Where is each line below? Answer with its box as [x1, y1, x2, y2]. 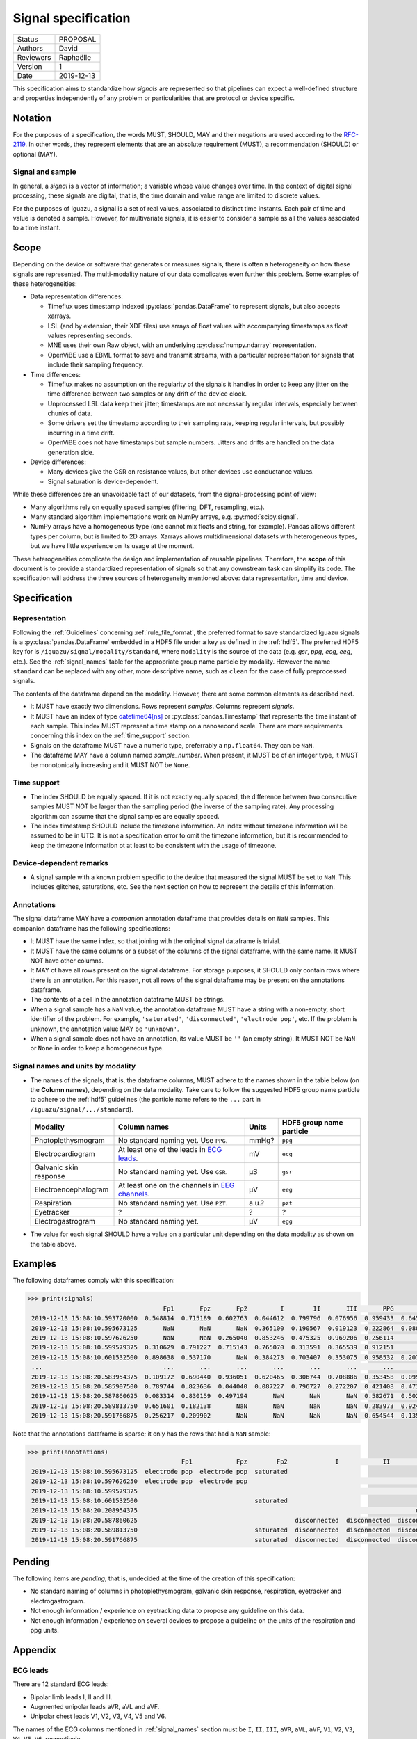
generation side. [47, 448, 95, 456]
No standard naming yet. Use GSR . [118, 1167, 228, 1177]
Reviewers [17, 52, 51, 62]
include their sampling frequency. [47, 360, 144, 369]
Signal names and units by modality [13, 1061, 136, 1071]
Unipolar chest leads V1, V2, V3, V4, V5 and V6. [30, 1712, 167, 1721]
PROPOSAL [58, 34, 97, 44]
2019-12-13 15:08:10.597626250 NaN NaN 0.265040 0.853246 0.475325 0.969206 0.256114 [31, 1333, 394, 1342]
